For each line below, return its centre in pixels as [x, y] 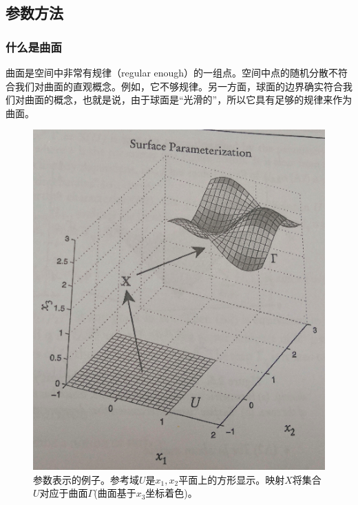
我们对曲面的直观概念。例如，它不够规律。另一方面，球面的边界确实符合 [179, 86]
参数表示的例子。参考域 [86, 479]
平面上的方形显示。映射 [232, 479]
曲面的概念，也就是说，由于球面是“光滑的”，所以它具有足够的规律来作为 [188, 100]
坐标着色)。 [171, 493]
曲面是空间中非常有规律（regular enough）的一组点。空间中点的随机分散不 [172, 72]
